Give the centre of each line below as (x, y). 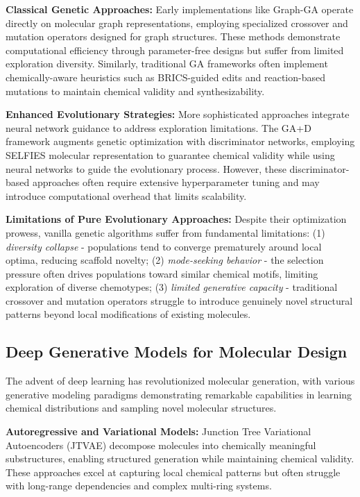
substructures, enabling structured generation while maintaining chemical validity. (180, 458)
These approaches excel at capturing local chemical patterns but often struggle (173, 472)
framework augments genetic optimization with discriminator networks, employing (180, 141)
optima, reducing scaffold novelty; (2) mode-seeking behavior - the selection (165, 260)
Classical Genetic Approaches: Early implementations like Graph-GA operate (180, 9)
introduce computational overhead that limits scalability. (126, 195)
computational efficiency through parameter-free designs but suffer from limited (175, 50)
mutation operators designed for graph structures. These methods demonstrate (173, 36)
